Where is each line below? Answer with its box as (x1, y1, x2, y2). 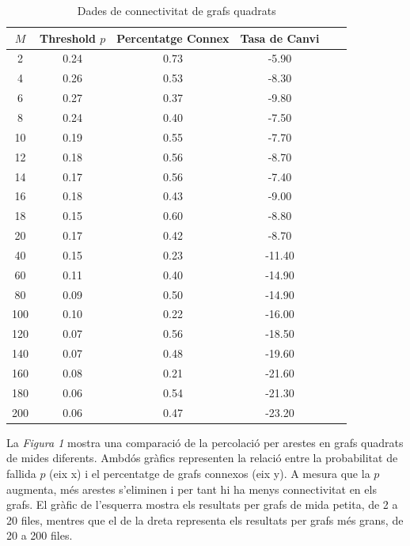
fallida (6, 464, 36, 481)
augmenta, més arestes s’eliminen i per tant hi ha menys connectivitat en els (6, 480, 377, 497)
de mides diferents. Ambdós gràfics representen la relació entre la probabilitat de (6, 449, 398, 466)
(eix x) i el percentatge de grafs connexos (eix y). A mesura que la (49, 464, 370, 481)
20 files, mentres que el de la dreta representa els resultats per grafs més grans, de (6, 511, 404, 528)
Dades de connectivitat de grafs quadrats (77, 2, 276, 18)
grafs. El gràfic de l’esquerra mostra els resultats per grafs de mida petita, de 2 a (6, 496, 398, 513)
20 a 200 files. (6, 527, 73, 544)
